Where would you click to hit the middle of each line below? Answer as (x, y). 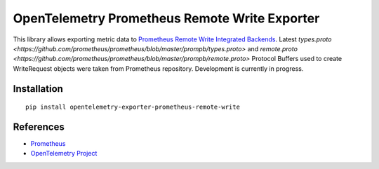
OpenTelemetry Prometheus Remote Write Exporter (166, 18)
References (39, 127)
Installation (38, 89)
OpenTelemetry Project (64, 154)
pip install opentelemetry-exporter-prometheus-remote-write (133, 107)
